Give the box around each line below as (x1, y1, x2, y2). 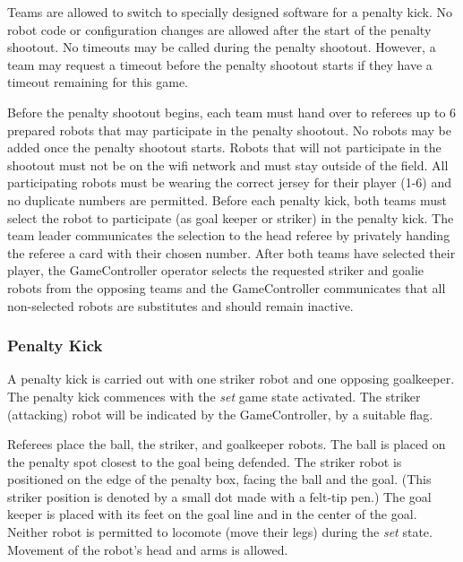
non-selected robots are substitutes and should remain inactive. (7, 296, 354, 315)
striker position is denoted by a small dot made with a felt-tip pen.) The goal (7, 487, 432, 506)
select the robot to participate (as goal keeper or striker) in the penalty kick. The (7, 208, 454, 227)
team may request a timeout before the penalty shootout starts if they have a (7, 55, 433, 73)
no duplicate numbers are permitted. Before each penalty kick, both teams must (7, 190, 447, 209)
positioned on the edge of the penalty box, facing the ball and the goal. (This (7, 470, 432, 489)
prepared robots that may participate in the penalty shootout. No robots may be (7, 120, 451, 139)
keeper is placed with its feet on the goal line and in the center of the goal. (7, 505, 417, 523)
